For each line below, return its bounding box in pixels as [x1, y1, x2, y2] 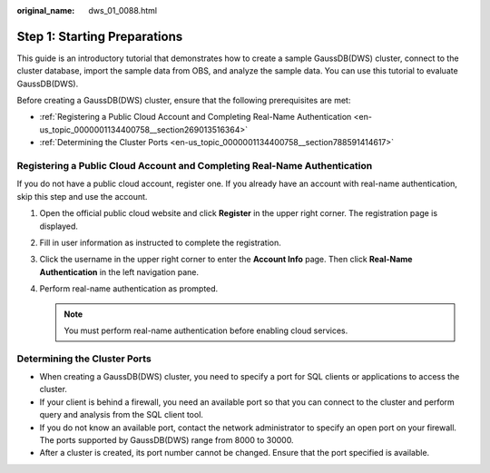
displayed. [39, 221, 79, 232]
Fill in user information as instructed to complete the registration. [39, 237, 281, 248]
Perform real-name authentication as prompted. [39, 283, 219, 294]
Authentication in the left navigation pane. [39, 266, 200, 277]
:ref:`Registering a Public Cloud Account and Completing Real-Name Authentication [39, 112, 352, 123]
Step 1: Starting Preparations [16, 28, 183, 44]
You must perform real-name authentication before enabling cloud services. [64, 325, 348, 336]
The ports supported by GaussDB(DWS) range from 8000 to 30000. [39, 435, 294, 445]
